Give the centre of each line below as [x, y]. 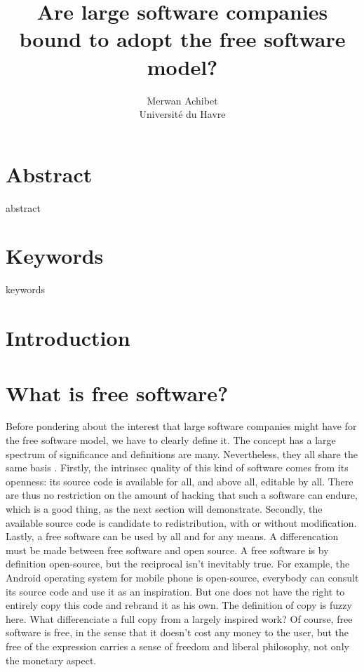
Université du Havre [182, 114]
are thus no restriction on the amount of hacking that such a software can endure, [182, 495]
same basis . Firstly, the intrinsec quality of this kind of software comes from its [177, 468]
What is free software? [117, 392]
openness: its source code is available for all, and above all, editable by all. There [180, 481]
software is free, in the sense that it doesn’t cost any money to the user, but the [177, 632]
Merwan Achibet [182, 100]
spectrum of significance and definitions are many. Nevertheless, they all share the [182, 453]
